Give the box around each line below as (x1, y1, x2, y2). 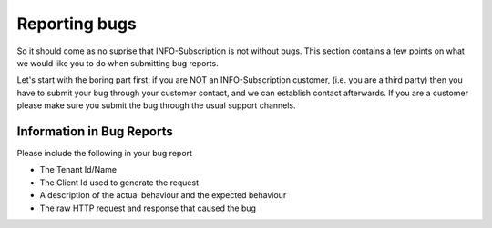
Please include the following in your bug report (16, 148, 193, 159)
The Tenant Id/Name (39, 164, 118, 175)
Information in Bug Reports (16, 124, 173, 139)
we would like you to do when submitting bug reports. (16, 57, 219, 68)
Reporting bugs (16, 14, 137, 34)
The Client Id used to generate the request (39, 177, 200, 188)
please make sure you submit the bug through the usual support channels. (16, 100, 296, 111)
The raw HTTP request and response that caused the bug (39, 203, 257, 213)
